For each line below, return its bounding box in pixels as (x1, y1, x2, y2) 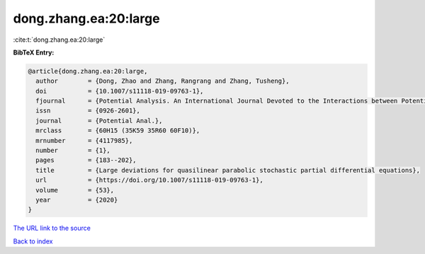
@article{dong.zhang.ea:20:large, (28, 67, 148, 75)
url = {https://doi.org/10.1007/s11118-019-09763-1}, (35, 176, 263, 184)
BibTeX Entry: (13, 48, 55, 57)
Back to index (13, 237, 53, 246)
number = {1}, (35, 146, 111, 155)
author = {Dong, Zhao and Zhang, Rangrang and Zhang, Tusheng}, (35, 77, 290, 85)
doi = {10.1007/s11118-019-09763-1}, (35, 87, 204, 95)
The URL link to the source (13, 224, 91, 233)
